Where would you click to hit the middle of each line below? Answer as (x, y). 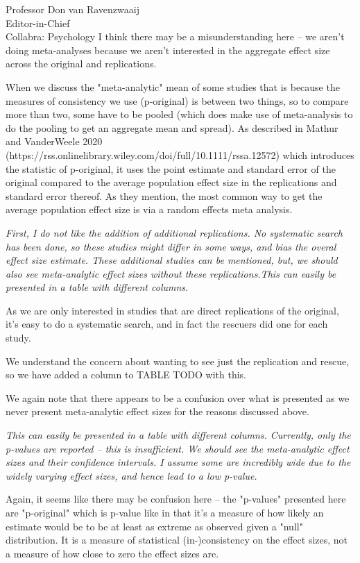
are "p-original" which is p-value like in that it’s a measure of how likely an (165, 512)
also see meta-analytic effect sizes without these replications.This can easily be (171, 273)
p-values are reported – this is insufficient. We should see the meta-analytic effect (178, 448)
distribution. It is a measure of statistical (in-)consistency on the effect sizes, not (177, 540)
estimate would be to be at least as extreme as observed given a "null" (154, 526)
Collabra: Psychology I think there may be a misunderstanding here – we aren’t (175, 36)
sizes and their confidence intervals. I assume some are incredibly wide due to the (178, 462)
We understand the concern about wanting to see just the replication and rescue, (178, 361)
